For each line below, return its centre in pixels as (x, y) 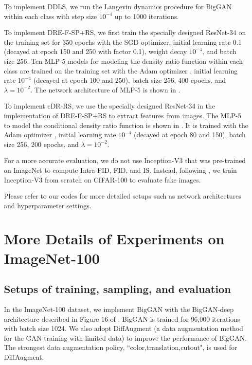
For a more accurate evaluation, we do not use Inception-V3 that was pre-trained (125, 160)
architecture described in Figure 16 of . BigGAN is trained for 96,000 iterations (122, 319)
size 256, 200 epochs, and (41, 144)
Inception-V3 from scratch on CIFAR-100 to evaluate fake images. (102, 179)
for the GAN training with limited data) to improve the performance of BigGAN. (126, 338)
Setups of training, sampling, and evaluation (117, 289)
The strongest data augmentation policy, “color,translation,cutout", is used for (121, 347)
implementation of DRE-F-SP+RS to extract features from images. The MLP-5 (123, 115)
